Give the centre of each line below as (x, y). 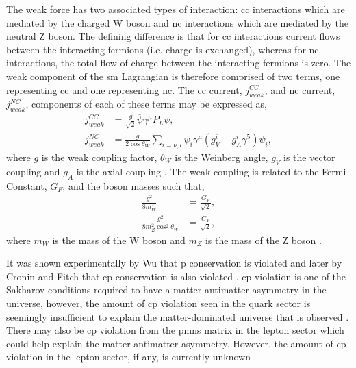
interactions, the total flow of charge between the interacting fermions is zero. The (179, 63)
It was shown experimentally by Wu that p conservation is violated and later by (174, 263)
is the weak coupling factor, (99, 157)
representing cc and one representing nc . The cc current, (124, 89)
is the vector (309, 157)
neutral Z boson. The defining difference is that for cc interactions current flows (173, 36)
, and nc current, (300, 89)
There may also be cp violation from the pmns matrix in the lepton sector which (175, 330)
